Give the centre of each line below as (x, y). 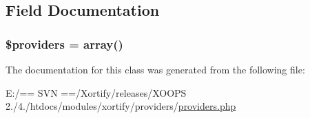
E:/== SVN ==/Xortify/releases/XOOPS (96, 92)
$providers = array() (64, 44)
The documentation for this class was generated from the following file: (155, 69)
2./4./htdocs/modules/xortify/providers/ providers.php (121, 106)
